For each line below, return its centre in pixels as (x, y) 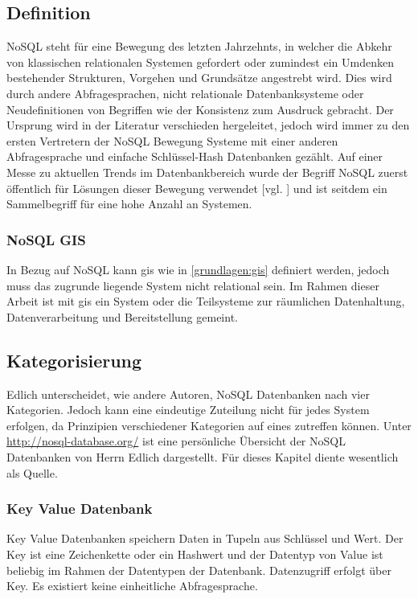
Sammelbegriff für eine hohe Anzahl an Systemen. (129, 204)
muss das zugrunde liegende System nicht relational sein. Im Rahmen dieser (193, 285)
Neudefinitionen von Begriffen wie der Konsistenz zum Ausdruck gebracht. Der (200, 109)
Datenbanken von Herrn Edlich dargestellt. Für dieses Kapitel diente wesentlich (203, 456)
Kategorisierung (74, 360)
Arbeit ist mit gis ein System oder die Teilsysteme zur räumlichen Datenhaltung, (206, 301)
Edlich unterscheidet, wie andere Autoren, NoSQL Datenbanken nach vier (188, 394)
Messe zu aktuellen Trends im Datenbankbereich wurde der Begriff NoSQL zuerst (207, 172)
